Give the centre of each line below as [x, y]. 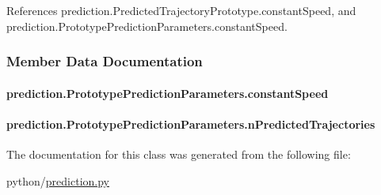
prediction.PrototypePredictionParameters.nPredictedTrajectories [191, 124]
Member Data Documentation [105, 61]
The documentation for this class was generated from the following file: [179, 154]
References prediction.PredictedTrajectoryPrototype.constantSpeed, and [181, 10]
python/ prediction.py [58, 180]
